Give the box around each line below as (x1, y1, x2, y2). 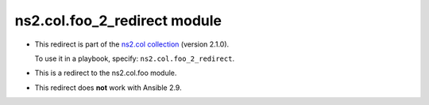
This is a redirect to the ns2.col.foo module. (34, 68, 177, 78)
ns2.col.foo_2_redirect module (14, 12, 222, 29)
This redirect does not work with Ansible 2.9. (34, 83, 182, 92)
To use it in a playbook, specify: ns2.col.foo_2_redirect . (34, 54, 234, 63)
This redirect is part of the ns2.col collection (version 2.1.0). (34, 39, 230, 49)
